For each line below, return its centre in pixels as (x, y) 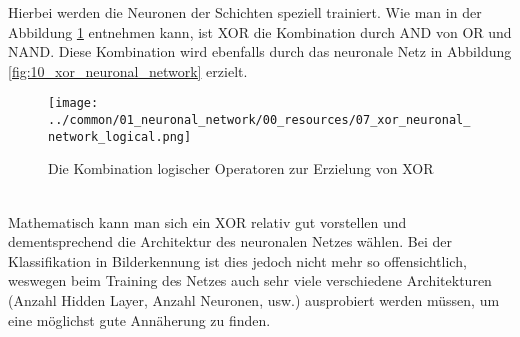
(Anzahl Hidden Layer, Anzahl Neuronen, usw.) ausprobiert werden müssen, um (254, 299)
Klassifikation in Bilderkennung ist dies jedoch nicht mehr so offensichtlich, (237, 260)
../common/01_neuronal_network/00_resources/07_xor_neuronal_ (259, 120)
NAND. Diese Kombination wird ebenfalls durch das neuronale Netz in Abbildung (260, 51)
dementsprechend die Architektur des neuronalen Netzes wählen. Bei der (230, 241)
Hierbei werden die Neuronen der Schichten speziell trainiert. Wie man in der (245, 12)
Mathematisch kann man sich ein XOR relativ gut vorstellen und (207, 221)
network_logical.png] (120, 136)
